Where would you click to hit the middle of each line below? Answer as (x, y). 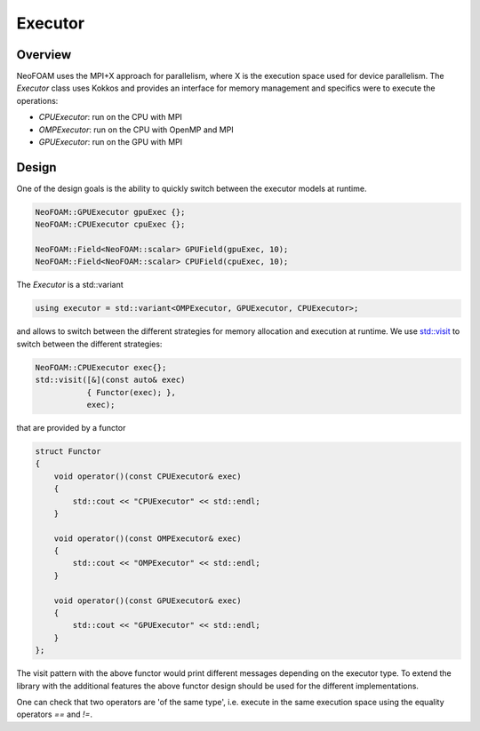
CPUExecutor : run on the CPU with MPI (110, 117)
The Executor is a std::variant (70, 285)
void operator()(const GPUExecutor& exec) (148, 600)
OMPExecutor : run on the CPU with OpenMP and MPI (136, 130)
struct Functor (68, 451)
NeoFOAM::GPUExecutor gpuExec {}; (110, 212)
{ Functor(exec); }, (132, 392)
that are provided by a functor (71, 427)
